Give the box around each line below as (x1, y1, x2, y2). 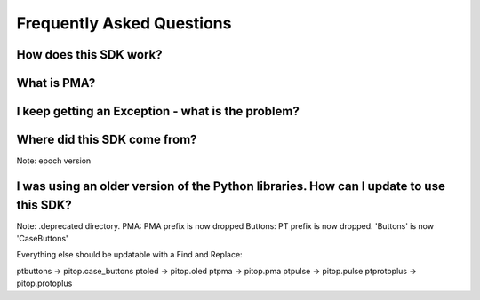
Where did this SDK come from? (16, 132, 197, 147)
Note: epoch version (16, 155, 92, 166)
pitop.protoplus (16, 278, 73, 288)
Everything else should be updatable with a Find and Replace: (16, 249, 244, 260)
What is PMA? (16, 75, 96, 91)
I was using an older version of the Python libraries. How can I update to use (16, 178, 446, 193)
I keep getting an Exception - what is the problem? (16, 104, 300, 119)
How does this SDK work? (16, 47, 163, 62)
